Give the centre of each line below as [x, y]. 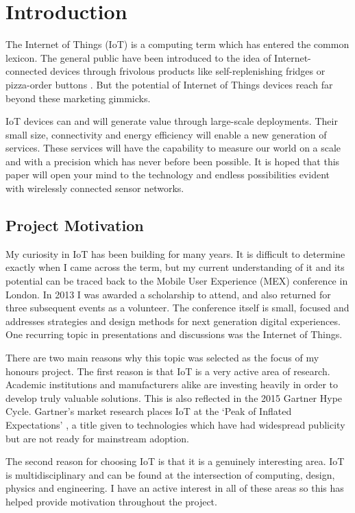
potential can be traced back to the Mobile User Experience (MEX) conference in [177, 281]
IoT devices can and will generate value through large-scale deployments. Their [172, 121]
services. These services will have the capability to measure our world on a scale [173, 148]
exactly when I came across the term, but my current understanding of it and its [175, 267]
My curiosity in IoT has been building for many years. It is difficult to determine [175, 253]
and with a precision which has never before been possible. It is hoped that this [173, 161]
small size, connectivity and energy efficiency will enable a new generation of [166, 134]
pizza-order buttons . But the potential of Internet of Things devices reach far [169, 84]
